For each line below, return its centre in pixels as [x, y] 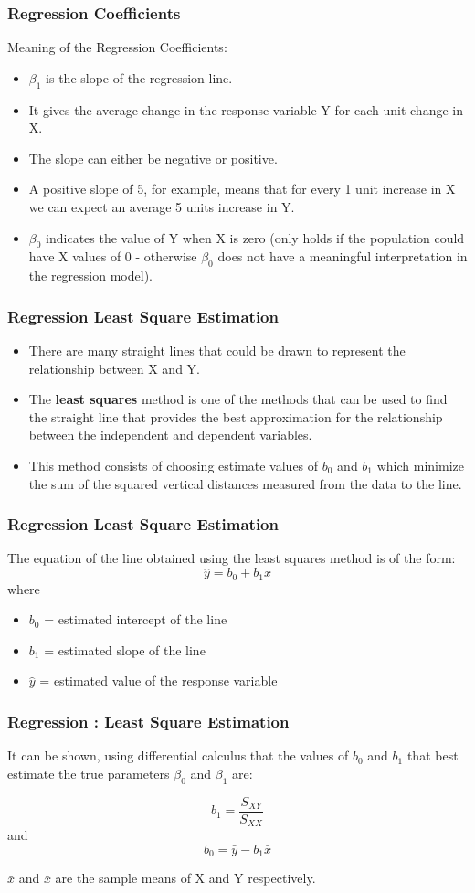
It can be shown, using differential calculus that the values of [178, 755]
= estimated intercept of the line [136, 619]
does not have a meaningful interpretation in [343, 256]
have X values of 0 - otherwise [113, 256]
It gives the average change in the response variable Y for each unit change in [246, 109]
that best [433, 755]
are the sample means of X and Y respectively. [185, 878]
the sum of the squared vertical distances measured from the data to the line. [245, 483]
